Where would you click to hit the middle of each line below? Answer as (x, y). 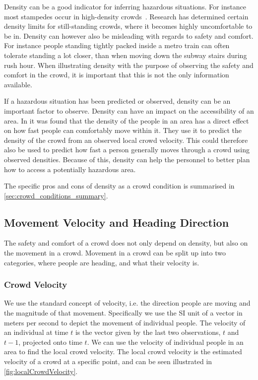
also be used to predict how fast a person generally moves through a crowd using (127, 150)
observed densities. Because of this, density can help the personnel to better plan (127, 159)
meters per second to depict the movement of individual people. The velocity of (125, 322)
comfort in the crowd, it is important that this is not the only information (117, 75)
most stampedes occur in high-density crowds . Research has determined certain (126, 16)
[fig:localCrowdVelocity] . (41, 371)
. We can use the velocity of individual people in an (165, 342)
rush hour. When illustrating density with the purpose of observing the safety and (129, 65)
